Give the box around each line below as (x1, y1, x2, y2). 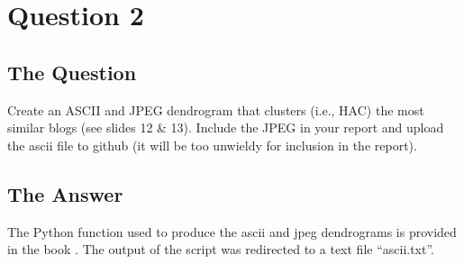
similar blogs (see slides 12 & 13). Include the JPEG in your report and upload (7, 118, 444, 137)
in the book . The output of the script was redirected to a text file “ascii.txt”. (7, 240, 435, 259)
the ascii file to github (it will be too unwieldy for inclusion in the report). (7, 135, 417, 154)
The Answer (7, 179, 123, 207)
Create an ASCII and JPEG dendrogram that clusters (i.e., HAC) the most (7, 100, 424, 119)
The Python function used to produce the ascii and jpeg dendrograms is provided (7, 222, 457, 241)
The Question (7, 58, 137, 86)
